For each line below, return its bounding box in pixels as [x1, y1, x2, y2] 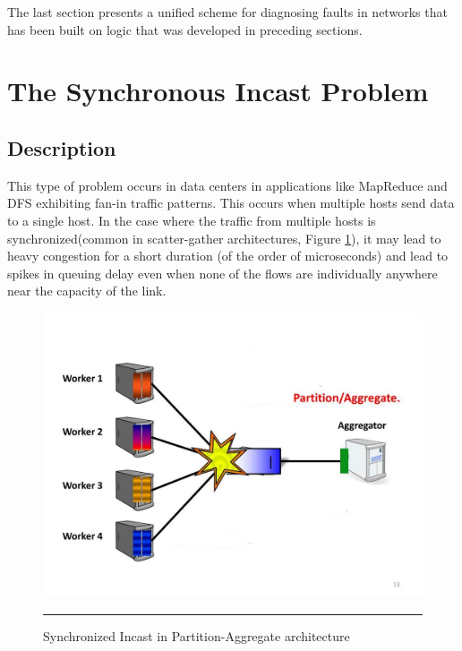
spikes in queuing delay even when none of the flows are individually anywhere [7, 263, 438, 282]
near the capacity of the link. [7, 281, 167, 300]
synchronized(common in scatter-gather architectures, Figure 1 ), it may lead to [7, 228, 441, 247]
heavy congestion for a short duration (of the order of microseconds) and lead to [7, 246, 449, 265]
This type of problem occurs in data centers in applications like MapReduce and [7, 176, 448, 194]
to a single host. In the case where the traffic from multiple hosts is [7, 210, 376, 229]
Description [7, 133, 116, 161]
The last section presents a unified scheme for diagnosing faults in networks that [7, 3, 448, 21]
